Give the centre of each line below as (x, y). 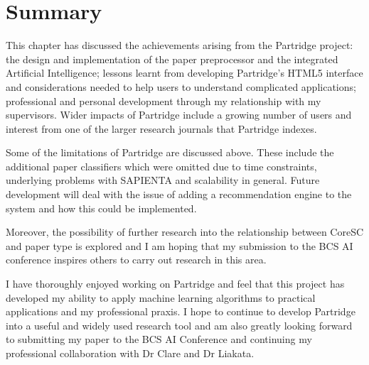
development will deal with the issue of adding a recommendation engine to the (179, 194)
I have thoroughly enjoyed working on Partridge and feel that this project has (175, 284)
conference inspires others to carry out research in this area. (136, 260)
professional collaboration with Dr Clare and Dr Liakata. (130, 353)
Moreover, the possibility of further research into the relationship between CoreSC (185, 232)
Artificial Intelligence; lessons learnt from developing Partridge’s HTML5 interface (184, 73)
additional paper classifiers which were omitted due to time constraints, (161, 166)
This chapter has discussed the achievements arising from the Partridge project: (180, 45)
